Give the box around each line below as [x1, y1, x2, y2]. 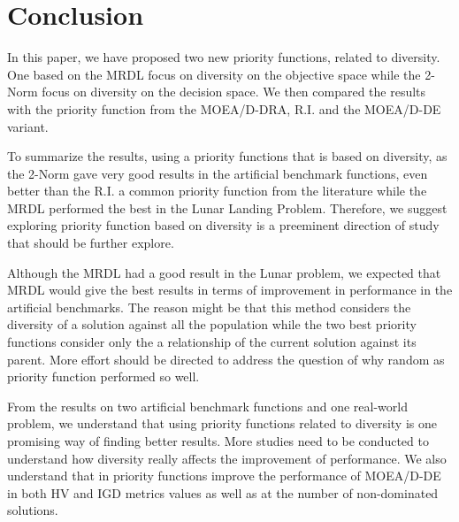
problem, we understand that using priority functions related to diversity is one [7, 414, 437, 433]
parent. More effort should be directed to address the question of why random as [7, 349, 445, 368]
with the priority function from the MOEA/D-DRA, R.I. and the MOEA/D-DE [7, 99, 441, 118]
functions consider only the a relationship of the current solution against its [7, 333, 417, 351]
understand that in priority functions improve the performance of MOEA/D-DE [7, 466, 441, 485]
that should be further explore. [7, 234, 174, 252]
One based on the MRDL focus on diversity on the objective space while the [7, 65, 421, 83]
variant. [7, 117, 49, 135]
